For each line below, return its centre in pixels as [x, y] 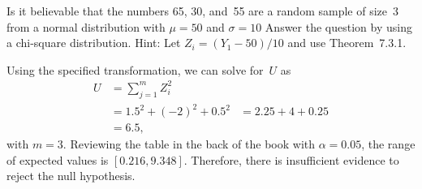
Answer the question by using [338, 26]
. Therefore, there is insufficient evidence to [291, 159]
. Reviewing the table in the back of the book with [189, 144]
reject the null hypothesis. [71, 176]
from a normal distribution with [86, 26]
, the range [388, 144]
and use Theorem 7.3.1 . [347, 43]
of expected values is [58, 159]
